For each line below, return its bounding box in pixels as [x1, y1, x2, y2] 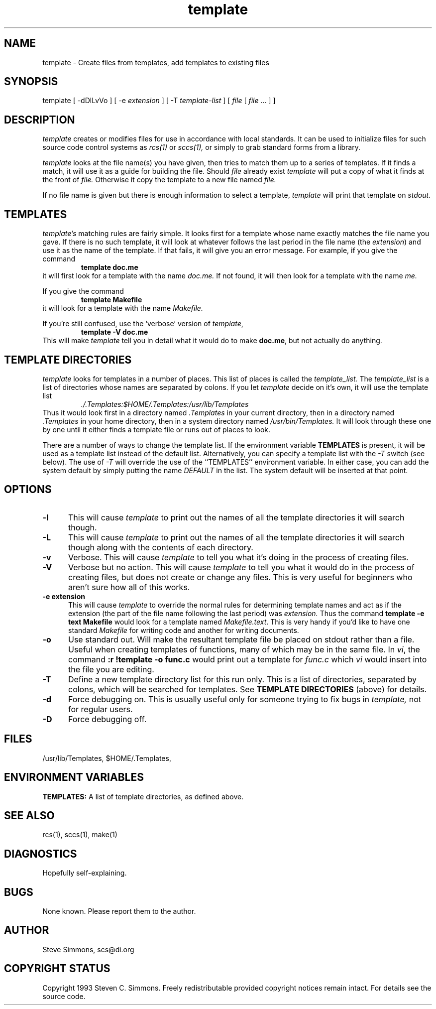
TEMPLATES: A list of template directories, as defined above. [42, 792, 244, 801]
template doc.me [81, 263, 138, 272]
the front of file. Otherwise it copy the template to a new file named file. [42, 175, 276, 184]
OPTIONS [4, 483, 52, 496]
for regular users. [68, 704, 133, 714]
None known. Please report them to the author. [42, 907, 196, 916]
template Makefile [81, 295, 142, 304]
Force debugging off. [68, 714, 147, 724]
